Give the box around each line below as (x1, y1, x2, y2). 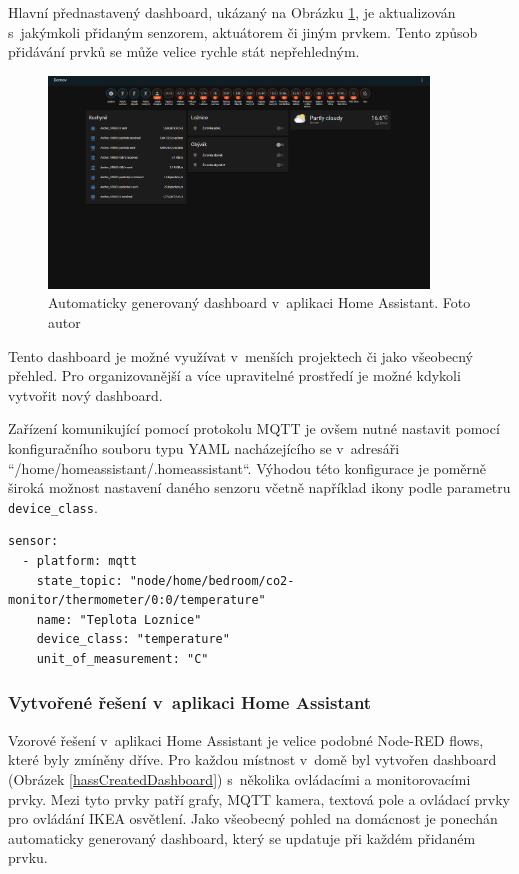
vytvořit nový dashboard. (8, 384, 163, 405)
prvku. (8, 847, 48, 868)
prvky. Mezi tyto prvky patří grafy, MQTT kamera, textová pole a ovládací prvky (8, 788, 510, 809)
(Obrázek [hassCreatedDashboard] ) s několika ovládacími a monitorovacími (8, 768, 471, 789)
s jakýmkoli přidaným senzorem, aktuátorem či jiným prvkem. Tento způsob (8, 21, 478, 42)
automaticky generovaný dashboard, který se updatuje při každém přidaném (8, 827, 476, 848)
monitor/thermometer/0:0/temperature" (8, 593, 266, 608)
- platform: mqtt (22, 553, 137, 568)
